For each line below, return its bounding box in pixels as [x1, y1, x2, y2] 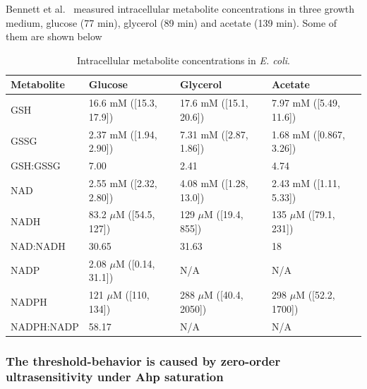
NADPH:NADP [11, 318, 79, 333]
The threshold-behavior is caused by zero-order [6, 352, 281, 369]
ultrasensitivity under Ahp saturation [6, 368, 224, 385]
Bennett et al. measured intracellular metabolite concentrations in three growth [6, 1, 355, 16]
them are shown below [6, 29, 102, 44]
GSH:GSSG [11, 158, 61, 173]
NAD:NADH [11, 238, 66, 253]
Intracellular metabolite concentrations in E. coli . [77, 52, 290, 67]
